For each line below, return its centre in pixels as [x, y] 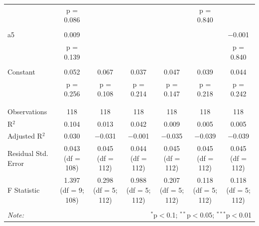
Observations [27, 111]
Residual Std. [28, 153]
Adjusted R [25, 136]
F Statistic [24, 189]
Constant [21, 71]
